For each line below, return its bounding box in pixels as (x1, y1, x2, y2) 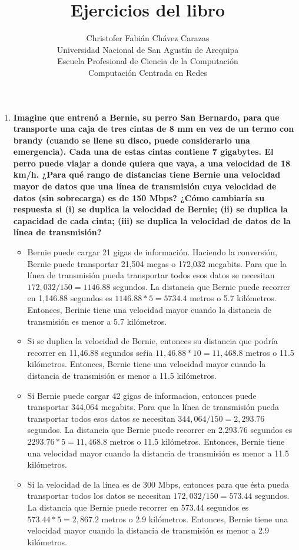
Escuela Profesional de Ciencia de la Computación (57, 55, 238, 67)
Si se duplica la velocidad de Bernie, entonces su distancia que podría (27, 335, 278, 347)
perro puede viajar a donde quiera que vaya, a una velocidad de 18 (13, 156, 291, 169)
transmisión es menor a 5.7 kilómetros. (27, 315, 167, 327)
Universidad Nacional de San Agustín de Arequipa (57, 43, 239, 55)
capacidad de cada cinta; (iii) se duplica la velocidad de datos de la (13, 214, 291, 226)
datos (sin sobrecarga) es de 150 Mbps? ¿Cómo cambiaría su (13, 191, 265, 204)
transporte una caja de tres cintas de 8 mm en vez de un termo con (13, 122, 294, 135)
